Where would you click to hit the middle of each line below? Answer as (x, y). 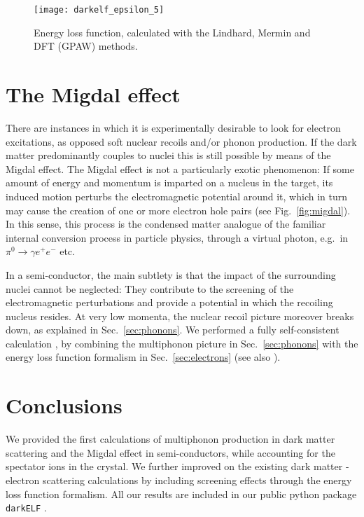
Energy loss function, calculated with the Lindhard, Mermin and (172, 32)
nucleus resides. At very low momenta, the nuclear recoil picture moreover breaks (180, 316)
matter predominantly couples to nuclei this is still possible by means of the (168, 155)
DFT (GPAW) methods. (86, 46)
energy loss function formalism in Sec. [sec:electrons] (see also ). (143, 357)
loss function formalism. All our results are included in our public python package (181, 494)
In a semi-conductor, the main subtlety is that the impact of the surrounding (171, 274)
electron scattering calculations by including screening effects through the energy (179, 480)
